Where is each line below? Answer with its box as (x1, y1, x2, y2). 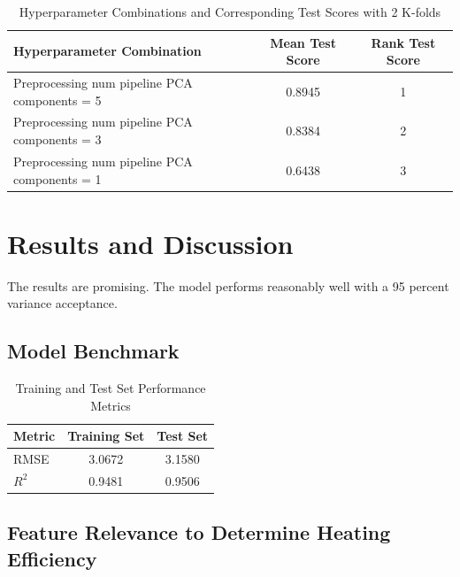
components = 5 (13, 90, 102, 109)
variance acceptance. (7, 294, 118, 312)
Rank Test (371, 33, 436, 51)
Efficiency (7, 544, 97, 572)
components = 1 (13, 169, 102, 188)
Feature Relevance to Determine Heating (7, 519, 391, 546)
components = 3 (13, 130, 102, 149)
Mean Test (270, 33, 336, 51)
